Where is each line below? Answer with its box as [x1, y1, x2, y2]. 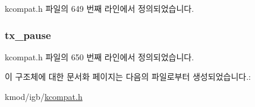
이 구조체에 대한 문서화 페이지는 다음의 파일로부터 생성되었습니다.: [5, 70, 251, 83]
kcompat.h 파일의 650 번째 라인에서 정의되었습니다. [5, 50, 194, 63]
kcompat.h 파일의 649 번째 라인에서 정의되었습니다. [5, 2, 194, 14]
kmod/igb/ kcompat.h [5, 90, 83, 102]
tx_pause [5, 27, 51, 42]
